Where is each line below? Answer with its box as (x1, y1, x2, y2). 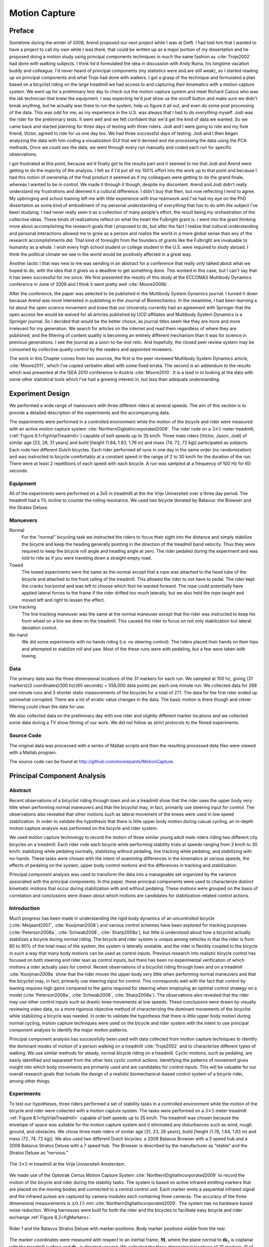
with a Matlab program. (9, 749, 57, 755)
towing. (21, 652, 37, 658)
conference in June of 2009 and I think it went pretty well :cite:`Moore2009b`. (9, 281, 169, 287)
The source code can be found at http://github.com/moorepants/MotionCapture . (9, 759, 174, 765)
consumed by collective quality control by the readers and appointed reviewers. (9, 346, 173, 352)
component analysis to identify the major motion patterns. (9, 1027, 128, 1033)
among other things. (9, 1078, 51, 1084)
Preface (9, 26, 34, 35)
